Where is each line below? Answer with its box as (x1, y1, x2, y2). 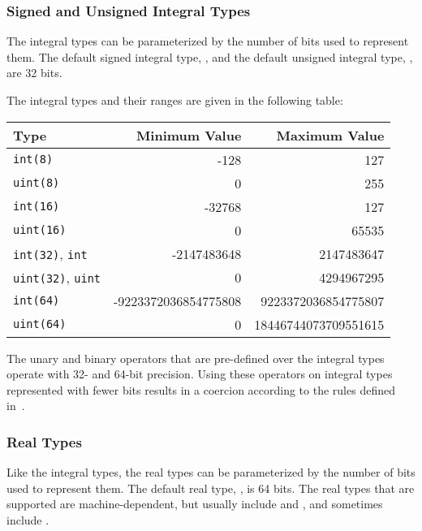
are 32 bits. (6, 64, 62, 81)
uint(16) (13, 223, 67, 237)
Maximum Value (276, 125, 385, 145)
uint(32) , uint (13, 267, 101, 287)
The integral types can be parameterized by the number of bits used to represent (6, 32, 409, 50)
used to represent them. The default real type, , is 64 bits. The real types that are (6, 479, 415, 496)
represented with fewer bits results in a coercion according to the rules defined (6, 381, 395, 398)
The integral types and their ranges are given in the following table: (6, 92, 343, 108)
